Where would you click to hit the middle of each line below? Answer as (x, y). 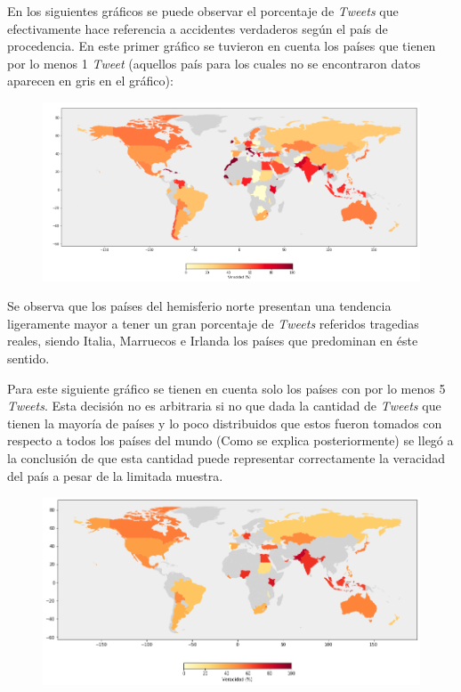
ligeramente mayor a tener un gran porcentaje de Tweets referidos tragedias (213, 323)
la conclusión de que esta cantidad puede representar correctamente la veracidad (226, 458)
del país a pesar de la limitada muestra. (115, 475)
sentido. (28, 358)
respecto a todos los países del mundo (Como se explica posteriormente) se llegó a (230, 440)
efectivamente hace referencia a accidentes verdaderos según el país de (198, 28)
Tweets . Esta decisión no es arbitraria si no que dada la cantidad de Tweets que (224, 406)
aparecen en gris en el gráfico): (90, 81)
